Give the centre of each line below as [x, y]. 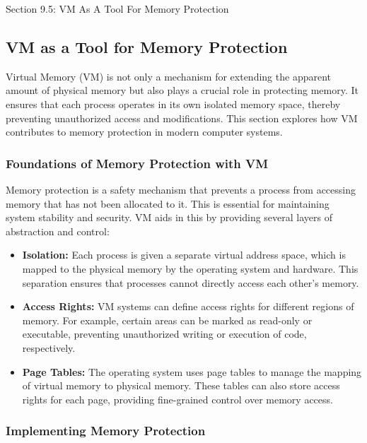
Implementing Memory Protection [106, 431]
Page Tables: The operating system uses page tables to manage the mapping [192, 371]
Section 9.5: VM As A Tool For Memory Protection [117, 8]
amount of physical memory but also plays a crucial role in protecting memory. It [182, 90]
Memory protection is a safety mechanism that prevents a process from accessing [181, 189]
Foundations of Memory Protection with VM [137, 163]
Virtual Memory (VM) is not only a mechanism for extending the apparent [168, 76]
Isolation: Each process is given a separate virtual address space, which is [184, 255]
